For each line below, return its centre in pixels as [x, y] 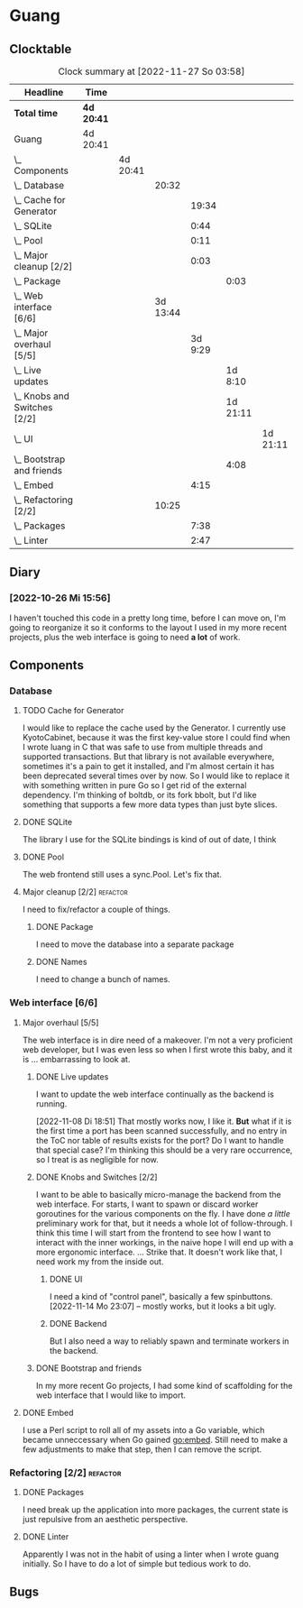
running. [51, 1103]
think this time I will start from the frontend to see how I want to [153, 1233]
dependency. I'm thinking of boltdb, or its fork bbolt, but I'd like [139, 795]
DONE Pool [43, 857]
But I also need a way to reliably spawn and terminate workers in [169, 1341]
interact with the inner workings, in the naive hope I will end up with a [165, 1242]
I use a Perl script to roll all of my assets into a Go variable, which [143, 1429]
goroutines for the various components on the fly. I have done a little [163, 1213]
